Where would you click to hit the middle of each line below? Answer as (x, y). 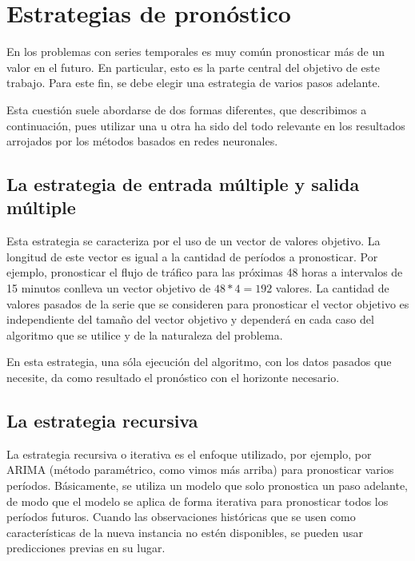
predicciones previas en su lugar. (86, 548)
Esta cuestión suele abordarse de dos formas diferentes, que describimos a (187, 109)
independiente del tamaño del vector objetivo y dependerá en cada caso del (190, 319)
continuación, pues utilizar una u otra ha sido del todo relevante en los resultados (206, 125)
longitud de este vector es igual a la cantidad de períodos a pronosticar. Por (192, 256)
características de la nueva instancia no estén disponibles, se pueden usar (185, 532)
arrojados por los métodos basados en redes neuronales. (142, 141)
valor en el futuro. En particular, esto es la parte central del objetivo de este (193, 67)
